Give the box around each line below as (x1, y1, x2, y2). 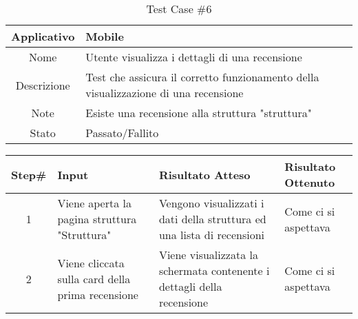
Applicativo (11, 28, 75, 44)
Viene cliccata (57, 254, 125, 271)
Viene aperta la (57, 195, 131, 211)
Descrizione (15, 76, 70, 93)
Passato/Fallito (85, 125, 159, 141)
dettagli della (158, 278, 222, 294)
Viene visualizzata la (158, 247, 258, 263)
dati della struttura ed (158, 211, 266, 227)
